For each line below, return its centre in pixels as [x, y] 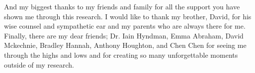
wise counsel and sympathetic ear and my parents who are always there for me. [125, 26]
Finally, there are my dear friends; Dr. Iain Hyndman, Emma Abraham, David [124, 35]
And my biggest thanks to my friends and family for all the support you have [122, 6]
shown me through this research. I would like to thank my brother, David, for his [128, 16]
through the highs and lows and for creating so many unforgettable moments [121, 55]
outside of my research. [39, 64]
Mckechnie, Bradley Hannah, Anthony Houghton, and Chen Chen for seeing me [125, 45]
